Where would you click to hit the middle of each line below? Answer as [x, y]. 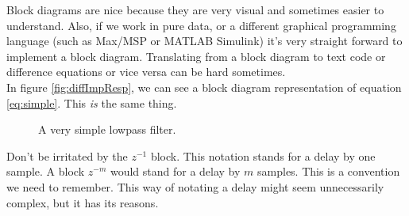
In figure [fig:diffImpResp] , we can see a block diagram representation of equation [204, 87]
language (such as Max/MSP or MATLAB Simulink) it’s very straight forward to [204, 41]
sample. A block [46, 171]
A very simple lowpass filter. [107, 129]
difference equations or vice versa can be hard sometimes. [146, 72]
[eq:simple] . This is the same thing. [92, 102]
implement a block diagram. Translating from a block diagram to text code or [196, 56]
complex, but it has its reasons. [83, 202]
